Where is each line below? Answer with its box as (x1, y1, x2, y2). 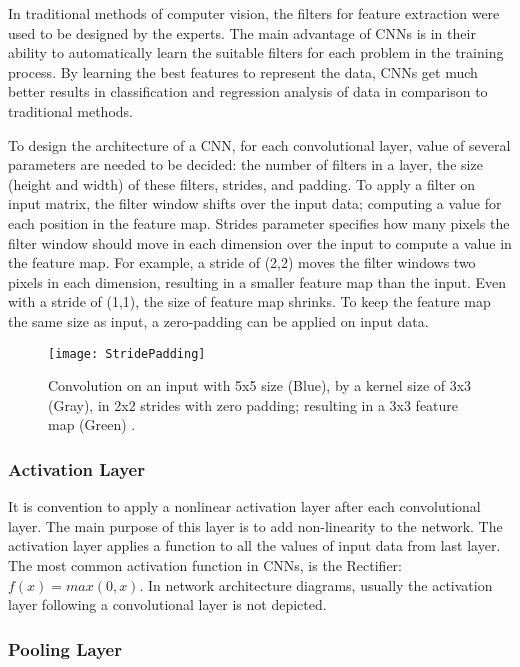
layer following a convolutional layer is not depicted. (8, 594, 327, 615)
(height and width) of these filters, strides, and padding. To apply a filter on (8, 173, 476, 194)
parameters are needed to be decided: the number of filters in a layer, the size (8, 154, 483, 175)
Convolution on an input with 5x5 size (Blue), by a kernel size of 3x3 (48, 375, 472, 396)
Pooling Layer (8, 636, 122, 661)
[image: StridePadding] (48, 346, 206, 361)
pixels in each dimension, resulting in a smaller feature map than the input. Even (8, 271, 507, 292)
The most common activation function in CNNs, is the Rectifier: (8, 554, 402, 575)
